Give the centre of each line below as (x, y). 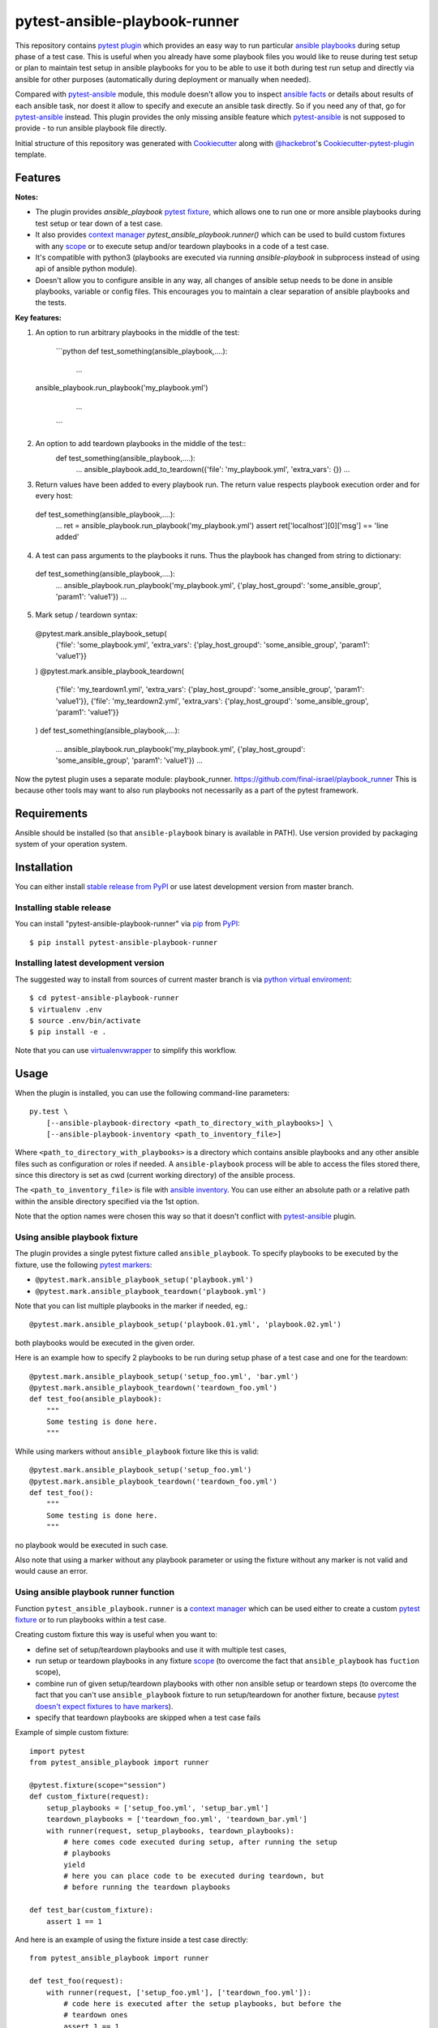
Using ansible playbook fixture (77, 1237)
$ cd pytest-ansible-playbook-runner (105, 998)
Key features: (39, 317)
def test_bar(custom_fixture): (92, 1910)
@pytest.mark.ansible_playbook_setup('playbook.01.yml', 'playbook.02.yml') (186, 1325)
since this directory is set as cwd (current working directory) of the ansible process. (155, 1175)
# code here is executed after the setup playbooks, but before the (203, 2004)
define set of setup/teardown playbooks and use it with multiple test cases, (161, 1649)
